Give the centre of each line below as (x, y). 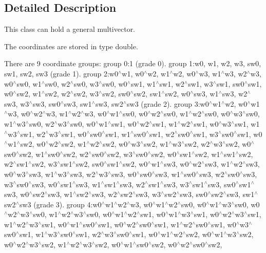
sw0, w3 (86, 83)
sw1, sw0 (230, 83)
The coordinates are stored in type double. (71, 46)
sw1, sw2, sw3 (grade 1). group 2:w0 (61, 73)
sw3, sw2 (109, 103)
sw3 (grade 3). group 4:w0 (60, 204)
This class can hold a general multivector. (70, 29)
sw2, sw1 (148, 94)
